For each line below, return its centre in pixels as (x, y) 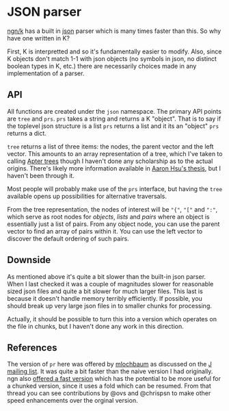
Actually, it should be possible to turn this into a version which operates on (112, 319)
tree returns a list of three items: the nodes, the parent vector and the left (110, 146)
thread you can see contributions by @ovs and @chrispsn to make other (109, 393)
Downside (29, 260)
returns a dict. (27, 133)
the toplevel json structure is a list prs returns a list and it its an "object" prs (113, 126)
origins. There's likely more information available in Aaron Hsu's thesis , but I (114, 168)
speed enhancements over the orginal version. (72, 401)
